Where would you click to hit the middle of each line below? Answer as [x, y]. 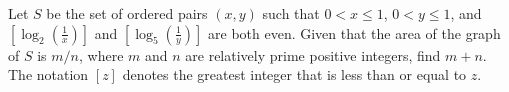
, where [101, 54]
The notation [48, 74]
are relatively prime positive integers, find [313, 54]
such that [291, 13]
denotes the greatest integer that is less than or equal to [294, 74]
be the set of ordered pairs [127, 13]
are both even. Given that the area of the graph [354, 32]
